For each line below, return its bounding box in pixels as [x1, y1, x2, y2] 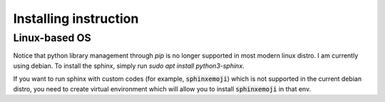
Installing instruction [13, 11, 139, 26]
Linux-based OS [13, 31, 92, 44]
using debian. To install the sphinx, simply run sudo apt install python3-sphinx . [13, 61, 245, 70]
